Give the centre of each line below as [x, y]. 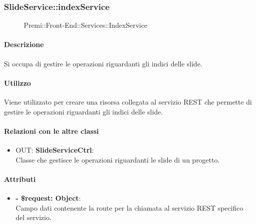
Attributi [20, 179]
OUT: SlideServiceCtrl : [55, 149]
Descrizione [24, 44]
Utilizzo [18, 83]
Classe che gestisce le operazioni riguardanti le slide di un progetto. [118, 159]
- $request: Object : [48, 197]
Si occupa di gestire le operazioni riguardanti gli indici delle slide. [103, 63]
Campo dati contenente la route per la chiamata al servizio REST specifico [129, 207]
